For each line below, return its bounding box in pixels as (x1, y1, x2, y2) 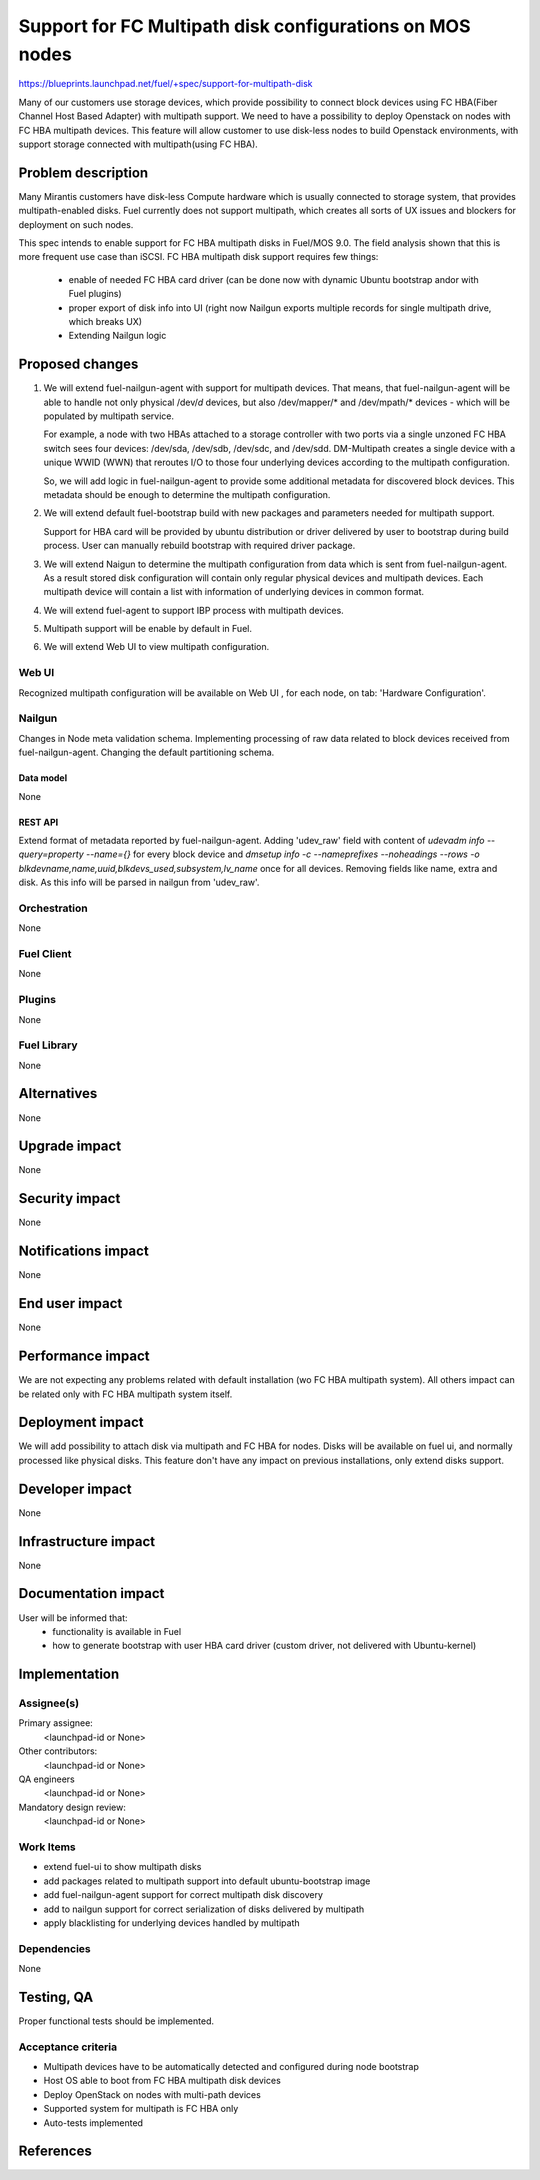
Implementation (18, 1666, 120, 1683)
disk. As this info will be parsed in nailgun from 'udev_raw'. (18, 876, 260, 889)
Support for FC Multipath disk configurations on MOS (18, 15, 471, 37)
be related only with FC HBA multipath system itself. (18, 1388, 233, 1400)
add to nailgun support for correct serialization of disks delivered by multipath (43, 1903, 365, 1915)
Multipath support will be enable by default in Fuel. (43, 623, 252, 635)
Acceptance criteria (18, 2040, 118, 2054)
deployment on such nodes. (18, 218, 134, 230)
